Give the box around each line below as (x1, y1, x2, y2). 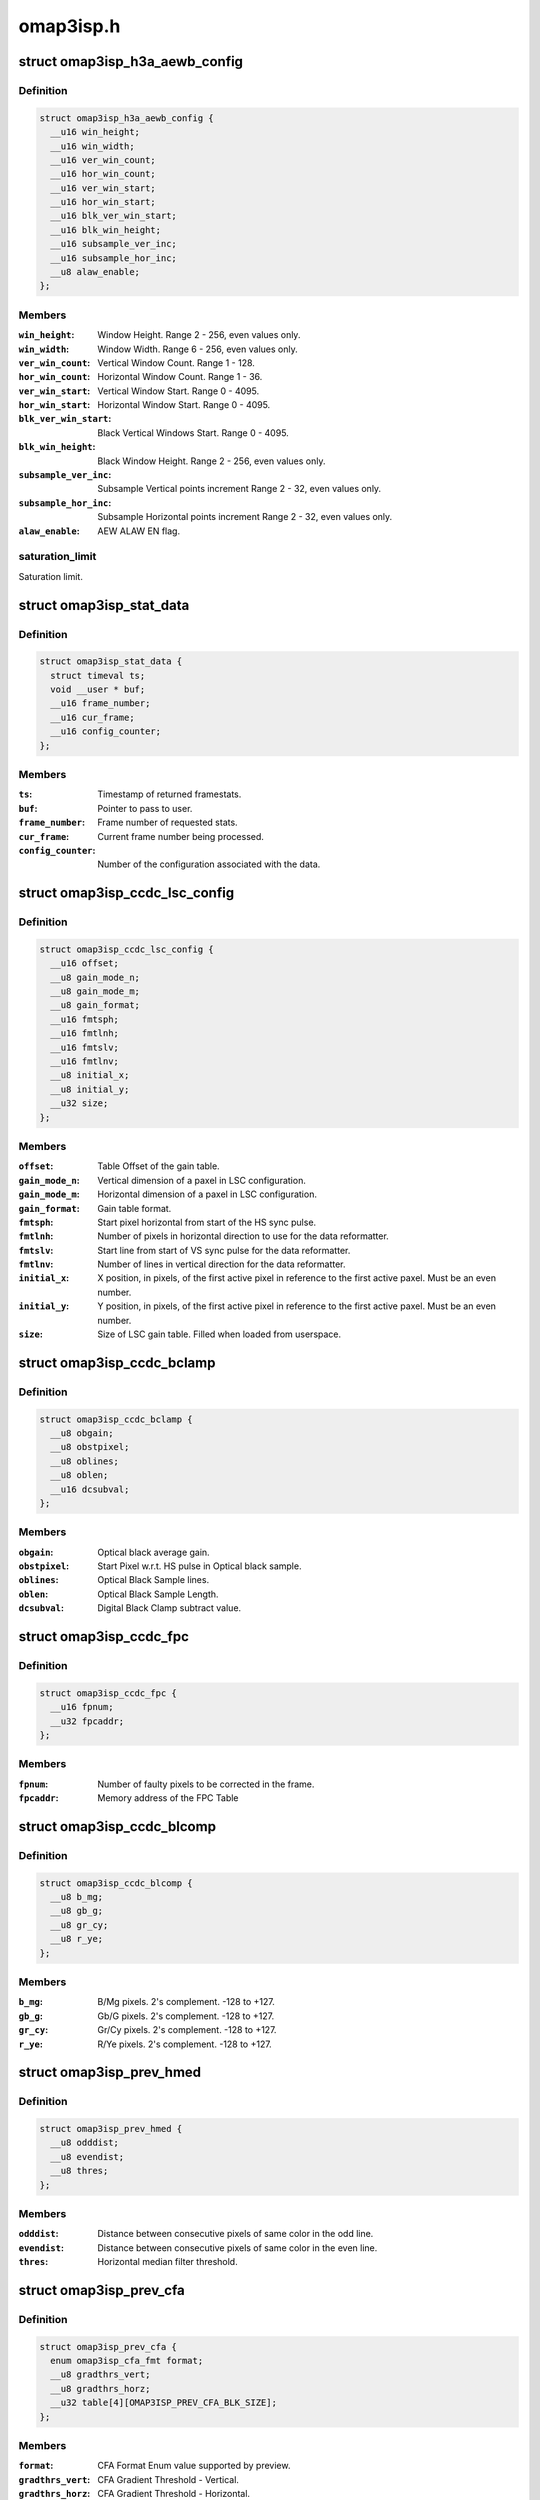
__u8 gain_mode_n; (50, 971, 140, 983)
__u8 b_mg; (50, 1891, 104, 1903)
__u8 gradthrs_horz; (50, 2383, 151, 2394)
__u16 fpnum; (50, 1701, 114, 1713)
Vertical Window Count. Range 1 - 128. (97, 356, 255, 369)
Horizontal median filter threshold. (97, 2256, 239, 2268)
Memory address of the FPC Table (97, 1792, 239, 1804)
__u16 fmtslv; (50, 1041, 120, 1053)
